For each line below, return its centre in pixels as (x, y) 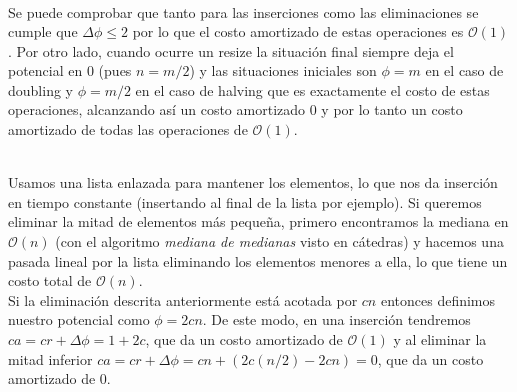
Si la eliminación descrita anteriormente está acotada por (183, 299)
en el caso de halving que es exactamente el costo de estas (312, 89)
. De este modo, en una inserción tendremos (336, 319)
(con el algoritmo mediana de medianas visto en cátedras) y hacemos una (279, 241)
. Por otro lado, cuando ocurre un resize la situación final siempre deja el (231, 50)
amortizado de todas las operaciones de (128, 129)
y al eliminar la (440, 339)
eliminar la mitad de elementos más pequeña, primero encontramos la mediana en (258, 221)
